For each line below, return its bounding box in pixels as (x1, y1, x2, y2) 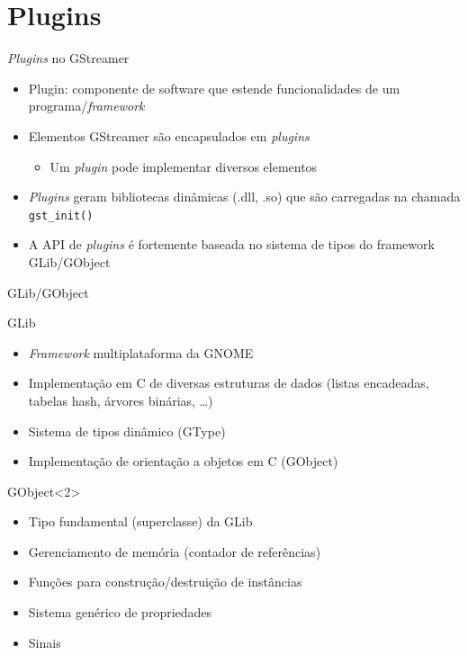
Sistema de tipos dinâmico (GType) (28, 421, 226, 440)
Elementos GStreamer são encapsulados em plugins (28, 126, 310, 145)
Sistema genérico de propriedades (28, 603, 212, 622)
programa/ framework (28, 96, 145, 115)
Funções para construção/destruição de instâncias (28, 572, 302, 591)
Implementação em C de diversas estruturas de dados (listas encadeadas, (28, 373, 429, 392)
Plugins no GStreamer (7, 49, 130, 67)
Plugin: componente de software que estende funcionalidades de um (28, 78, 400, 97)
